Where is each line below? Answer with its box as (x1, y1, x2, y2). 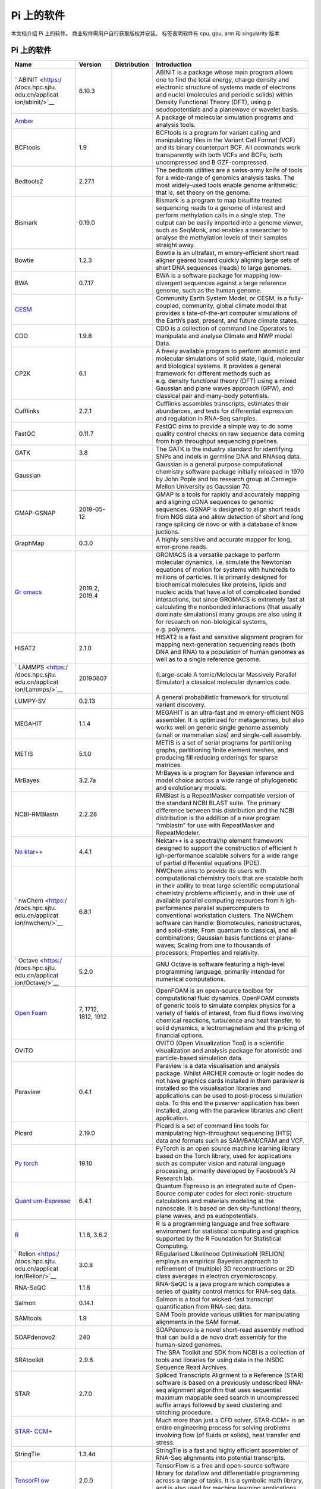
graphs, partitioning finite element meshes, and (155, 746, 288, 755)
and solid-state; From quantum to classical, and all (155, 926, 297, 934)
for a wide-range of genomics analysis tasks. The (155, 173, 295, 182)
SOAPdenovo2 (14, 1333, 56, 1341)
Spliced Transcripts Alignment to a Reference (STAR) (155, 1371, 304, 1379)
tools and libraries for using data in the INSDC (155, 1356, 284, 1364)
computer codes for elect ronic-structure (177, 1189, 292, 1198)
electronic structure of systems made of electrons (155, 83, 296, 92)
